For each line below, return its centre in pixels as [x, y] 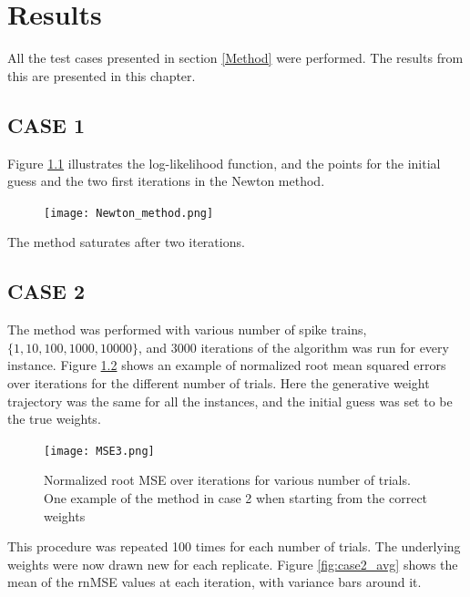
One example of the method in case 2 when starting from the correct [236, 497]
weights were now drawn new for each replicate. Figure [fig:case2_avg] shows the [233, 564]
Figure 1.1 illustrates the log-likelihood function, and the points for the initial [224, 163]
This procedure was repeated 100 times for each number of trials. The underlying [234, 546]
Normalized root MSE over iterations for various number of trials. [227, 480]
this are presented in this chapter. [102, 75]
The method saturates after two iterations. [126, 242]
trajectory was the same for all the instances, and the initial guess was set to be [230, 401]
